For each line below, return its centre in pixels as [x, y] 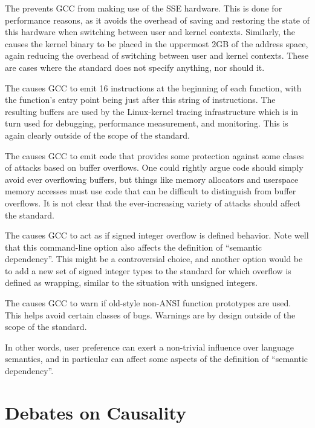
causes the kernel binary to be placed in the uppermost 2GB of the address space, [157, 43]
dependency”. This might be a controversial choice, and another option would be [154, 259]
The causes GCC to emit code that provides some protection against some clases [154, 155]
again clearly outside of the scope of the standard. [97, 135]
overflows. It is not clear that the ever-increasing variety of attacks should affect [153, 202]
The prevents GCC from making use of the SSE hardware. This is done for [144, 8]
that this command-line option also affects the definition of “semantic [133, 247]
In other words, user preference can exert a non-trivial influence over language [150, 347]
